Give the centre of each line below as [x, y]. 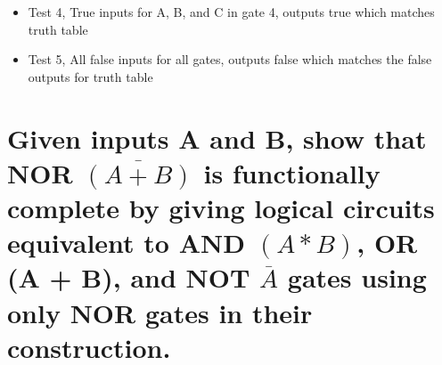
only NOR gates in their [160, 312]
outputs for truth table [90, 76]
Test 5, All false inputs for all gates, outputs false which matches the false [230, 59]
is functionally [292, 172]
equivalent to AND [126, 243]
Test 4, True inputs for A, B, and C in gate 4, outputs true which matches [231, 12]
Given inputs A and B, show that [217, 138]
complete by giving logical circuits [221, 207]
